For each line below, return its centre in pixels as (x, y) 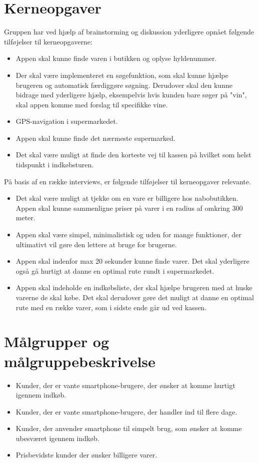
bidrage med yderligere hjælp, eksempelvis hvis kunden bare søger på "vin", (131, 95)
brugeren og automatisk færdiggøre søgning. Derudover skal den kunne (124, 85)
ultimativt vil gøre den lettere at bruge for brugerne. (96, 244)
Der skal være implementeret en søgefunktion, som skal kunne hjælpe (122, 75)
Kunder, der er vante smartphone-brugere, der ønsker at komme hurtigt (125, 385)
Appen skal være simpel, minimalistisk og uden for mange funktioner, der (128, 234)
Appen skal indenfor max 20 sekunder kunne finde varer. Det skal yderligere (132, 261)
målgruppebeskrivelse (80, 361)
